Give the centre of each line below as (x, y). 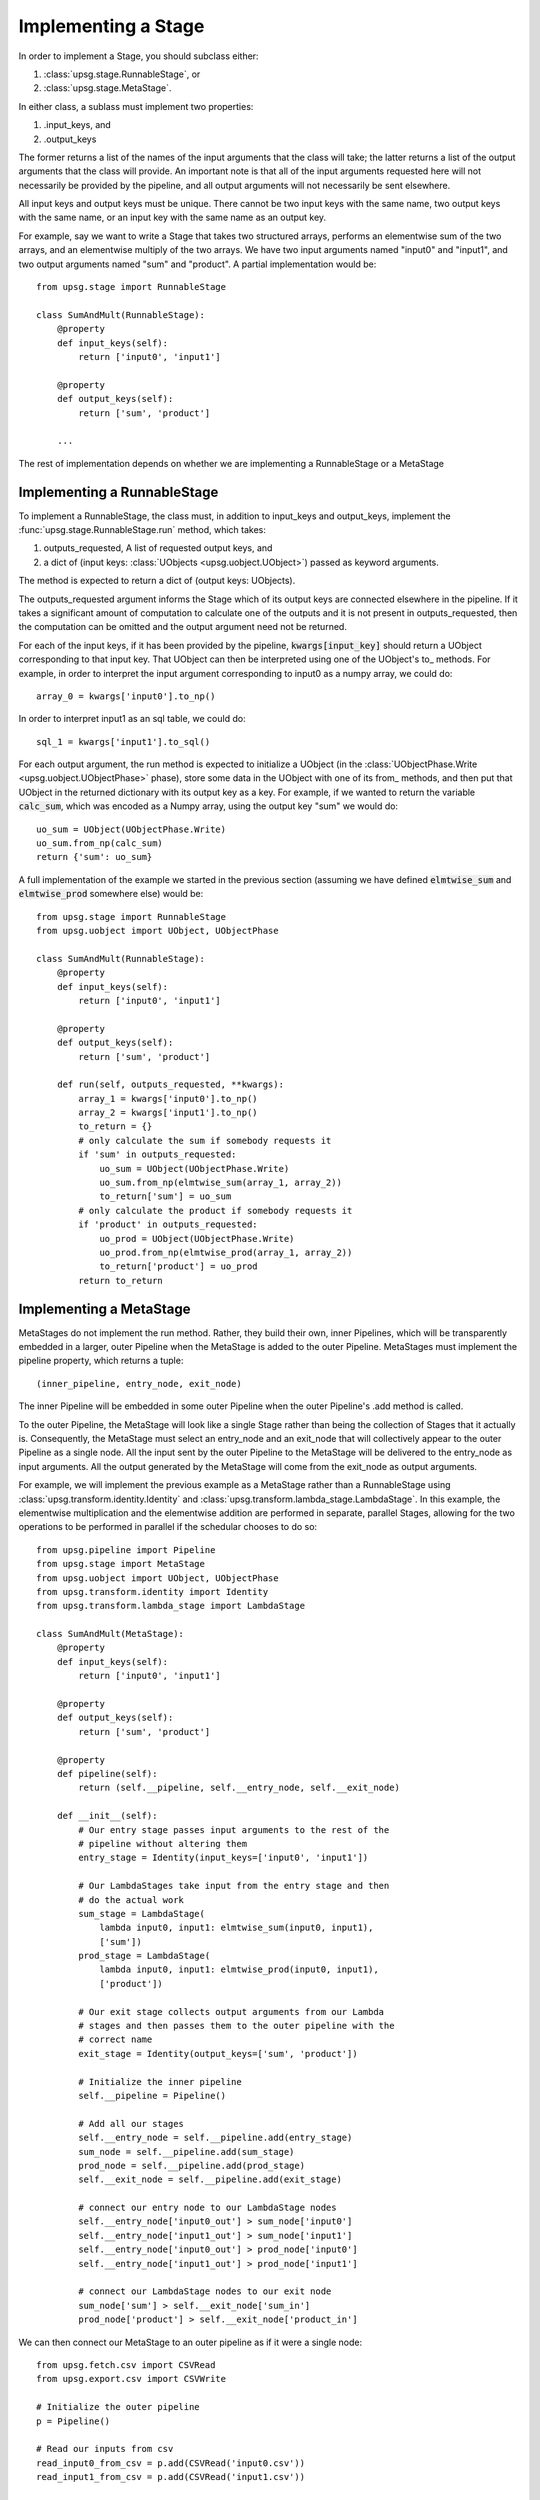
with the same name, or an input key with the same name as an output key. (172, 217)
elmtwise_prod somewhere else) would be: (111, 894)
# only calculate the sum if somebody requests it (205, 1140)
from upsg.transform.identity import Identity (152, 1591)
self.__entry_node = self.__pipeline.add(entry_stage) (215, 2138)
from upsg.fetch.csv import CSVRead (126, 2365)
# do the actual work (131, 1899)
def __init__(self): (107, 1816)
